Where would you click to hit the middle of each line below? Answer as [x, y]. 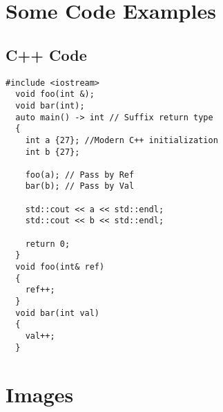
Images [40, 394]
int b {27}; [52, 152]
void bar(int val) [58, 313]
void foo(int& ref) [60, 267]
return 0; [48, 244]
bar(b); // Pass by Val [80, 186]
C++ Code [46, 54]
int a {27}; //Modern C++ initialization [122, 140]
